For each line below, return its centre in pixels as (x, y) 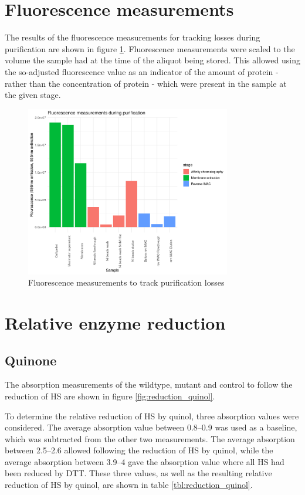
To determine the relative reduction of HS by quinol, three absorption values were (152, 416)
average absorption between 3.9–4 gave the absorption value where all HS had (145, 461)
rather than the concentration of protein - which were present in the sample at (146, 83)
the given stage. (33, 95)
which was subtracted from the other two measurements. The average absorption (150, 438)
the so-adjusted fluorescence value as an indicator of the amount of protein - (142, 71)
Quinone (31, 360)
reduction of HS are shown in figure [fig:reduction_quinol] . (110, 396)
